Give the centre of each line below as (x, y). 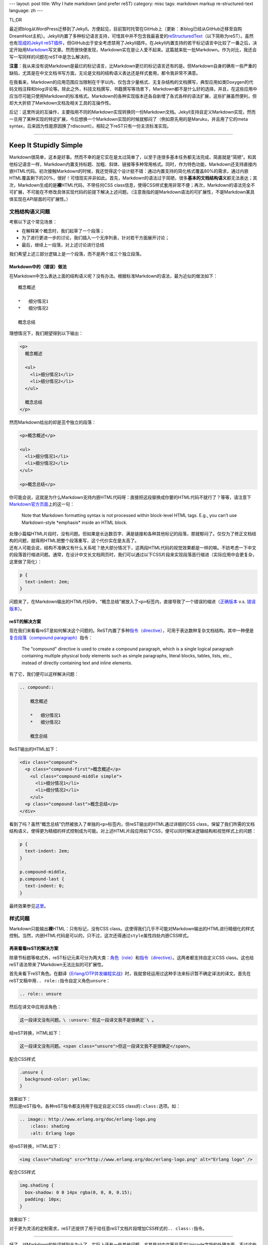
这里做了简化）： (26, 561)
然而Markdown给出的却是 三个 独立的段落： (53, 422)
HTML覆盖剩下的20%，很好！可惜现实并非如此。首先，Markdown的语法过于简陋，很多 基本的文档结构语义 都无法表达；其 (133, 178)
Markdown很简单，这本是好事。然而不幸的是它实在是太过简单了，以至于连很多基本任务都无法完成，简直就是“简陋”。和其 (133, 157)
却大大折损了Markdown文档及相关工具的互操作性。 (61, 103)
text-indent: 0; (45, 886)
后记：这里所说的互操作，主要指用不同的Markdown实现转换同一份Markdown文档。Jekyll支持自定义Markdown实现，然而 (132, 112)
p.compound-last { (42, 879)
